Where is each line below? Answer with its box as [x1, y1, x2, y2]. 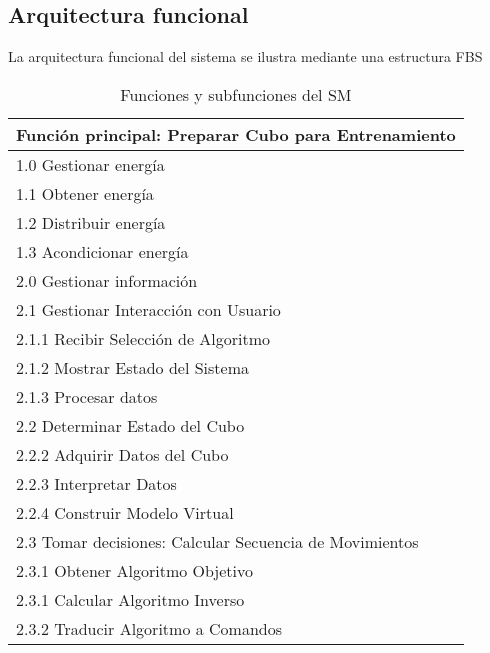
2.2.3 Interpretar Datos [16, 471, 177, 495]
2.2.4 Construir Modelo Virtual [16, 500, 234, 524]
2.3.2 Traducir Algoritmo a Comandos [16, 616, 283, 640]
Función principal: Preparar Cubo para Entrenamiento [16, 122, 456, 146]
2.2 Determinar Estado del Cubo [16, 413, 245, 437]
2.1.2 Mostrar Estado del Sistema [16, 355, 250, 379]
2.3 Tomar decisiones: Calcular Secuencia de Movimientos [16, 529, 419, 553]
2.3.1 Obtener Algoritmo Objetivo [16, 558, 254, 582]
